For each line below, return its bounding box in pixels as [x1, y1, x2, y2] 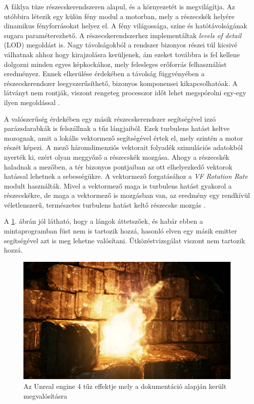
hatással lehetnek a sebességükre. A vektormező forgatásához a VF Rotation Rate [4, 171, 248, 181]
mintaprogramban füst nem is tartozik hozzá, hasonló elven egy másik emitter [4, 226, 237, 236]
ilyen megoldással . [4, 97, 60, 107]
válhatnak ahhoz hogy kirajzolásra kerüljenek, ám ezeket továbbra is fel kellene [4, 49, 240, 59]
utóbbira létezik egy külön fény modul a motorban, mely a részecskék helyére [4, 11, 235, 21]
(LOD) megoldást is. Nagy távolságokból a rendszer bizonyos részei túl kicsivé [4, 40, 237, 50]
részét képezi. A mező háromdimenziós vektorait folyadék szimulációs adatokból [4, 142, 243, 152]
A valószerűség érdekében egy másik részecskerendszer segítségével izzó [4, 113, 216, 124]
